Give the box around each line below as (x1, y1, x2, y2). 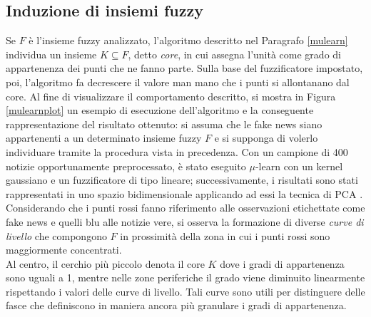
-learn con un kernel (255, 158, 343, 173)
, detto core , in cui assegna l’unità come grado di (128, 46, 341, 61)
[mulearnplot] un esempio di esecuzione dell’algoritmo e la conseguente (6, 103, 314, 118)
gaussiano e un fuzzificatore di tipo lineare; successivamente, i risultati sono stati (6, 172, 358, 187)
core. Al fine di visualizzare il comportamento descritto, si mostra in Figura (6, 88, 336, 103)
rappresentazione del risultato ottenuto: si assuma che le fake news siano (6, 116, 322, 131)
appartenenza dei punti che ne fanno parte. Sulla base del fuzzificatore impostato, (6, 61, 363, 76)
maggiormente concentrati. (6, 242, 122, 257)
